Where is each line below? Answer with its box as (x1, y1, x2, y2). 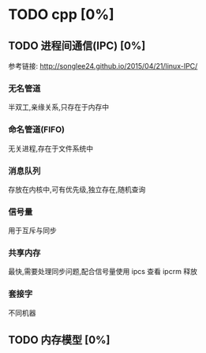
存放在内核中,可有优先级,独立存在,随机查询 (8, 184, 146, 194)
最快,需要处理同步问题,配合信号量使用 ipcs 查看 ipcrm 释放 (8, 267, 197, 276)
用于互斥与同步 (8, 226, 57, 235)
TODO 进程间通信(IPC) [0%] (8, 39, 146, 52)
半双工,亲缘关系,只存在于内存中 (8, 103, 110, 112)
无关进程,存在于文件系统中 (8, 144, 94, 153)
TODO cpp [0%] (8, 6, 114, 24)
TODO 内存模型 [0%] (8, 333, 110, 347)
